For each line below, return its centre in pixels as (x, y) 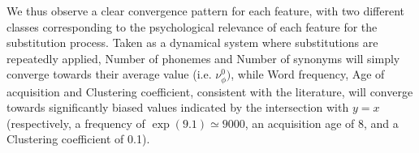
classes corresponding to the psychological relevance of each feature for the (192, 26)
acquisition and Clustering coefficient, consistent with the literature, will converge (210, 91)
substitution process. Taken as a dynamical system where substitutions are (192, 42)
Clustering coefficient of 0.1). (78, 139)
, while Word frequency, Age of (308, 74)
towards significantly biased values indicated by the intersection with (178, 107)
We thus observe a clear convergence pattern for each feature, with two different (205, 11)
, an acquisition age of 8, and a (322, 123)
